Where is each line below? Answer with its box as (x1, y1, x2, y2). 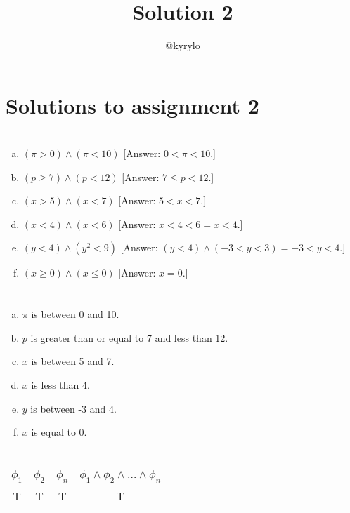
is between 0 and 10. (31, 307, 119, 321)
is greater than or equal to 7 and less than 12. (30, 330, 228, 345)
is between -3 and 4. (30, 401, 117, 415)
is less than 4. (31, 378, 90, 392)
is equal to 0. (31, 425, 87, 439)
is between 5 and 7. (31, 354, 115, 368)
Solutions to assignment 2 (6, 91, 259, 119)
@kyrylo (165, 38, 200, 53)
